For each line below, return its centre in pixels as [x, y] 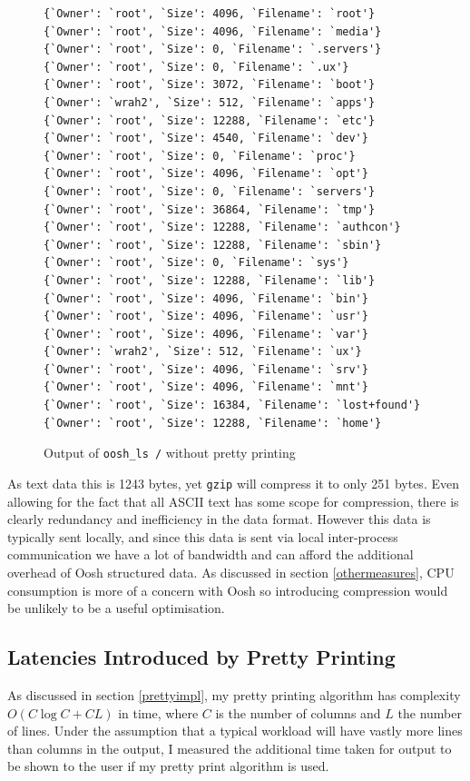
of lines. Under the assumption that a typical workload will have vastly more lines [235, 731]
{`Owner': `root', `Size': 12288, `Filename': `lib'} [210, 280]
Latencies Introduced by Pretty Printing [201, 657]
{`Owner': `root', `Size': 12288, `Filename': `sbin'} [213, 245]
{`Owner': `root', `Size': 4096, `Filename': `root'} [210, 14]
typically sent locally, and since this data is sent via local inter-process [203, 536]
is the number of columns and [298, 712]
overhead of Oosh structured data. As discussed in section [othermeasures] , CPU [231, 572]
